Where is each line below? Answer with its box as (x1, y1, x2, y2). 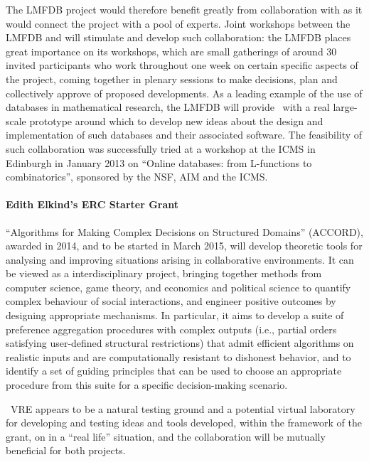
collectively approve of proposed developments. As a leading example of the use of (6, 85, 363, 100)
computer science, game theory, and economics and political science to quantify (6, 279, 351, 294)
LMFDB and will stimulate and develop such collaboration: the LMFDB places (6, 30, 351, 45)
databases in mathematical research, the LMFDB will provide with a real (6, 100, 330, 114)
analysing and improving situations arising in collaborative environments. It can (6, 252, 354, 267)
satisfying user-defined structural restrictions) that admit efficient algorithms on (6, 335, 354, 350)
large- (333, 100, 358, 114)
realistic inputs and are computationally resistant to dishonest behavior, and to (6, 349, 351, 364)
